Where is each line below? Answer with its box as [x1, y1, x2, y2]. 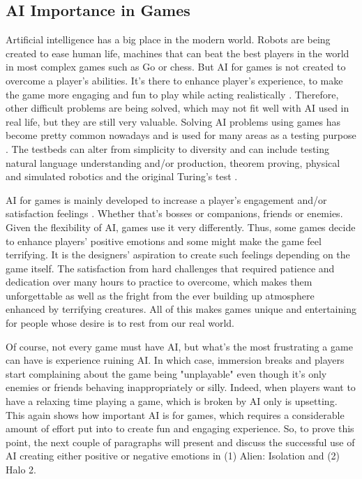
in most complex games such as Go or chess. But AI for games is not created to [6, 59, 346, 74]
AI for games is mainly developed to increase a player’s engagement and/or [6, 192, 327, 207]
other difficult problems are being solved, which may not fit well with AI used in [6, 101, 349, 115]
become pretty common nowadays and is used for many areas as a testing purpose [6, 128, 356, 142]
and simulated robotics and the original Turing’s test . [6, 169, 238, 184]
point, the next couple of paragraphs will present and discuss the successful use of [6, 434, 355, 449]
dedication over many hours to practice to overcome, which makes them [6, 274, 312, 289]
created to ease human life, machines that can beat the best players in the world [6, 45, 349, 60]
